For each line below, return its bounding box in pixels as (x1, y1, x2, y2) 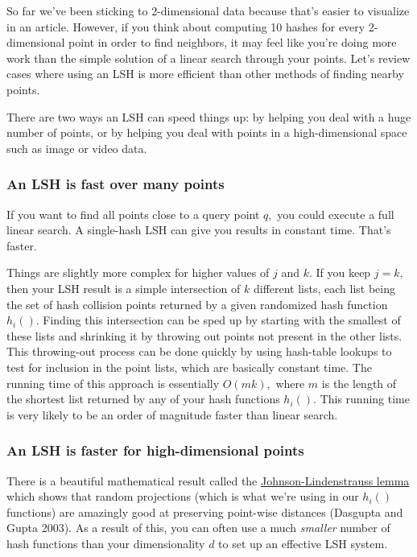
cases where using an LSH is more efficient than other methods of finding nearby (6, 65, 404, 82)
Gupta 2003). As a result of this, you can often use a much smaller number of (6, 519, 390, 536)
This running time (320, 390, 410, 407)
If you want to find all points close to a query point (6, 205, 260, 222)
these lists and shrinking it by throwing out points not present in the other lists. (6, 327, 403, 344)
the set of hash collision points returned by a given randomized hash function (6, 295, 388, 312)
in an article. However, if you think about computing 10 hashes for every (6, 18, 365, 35)
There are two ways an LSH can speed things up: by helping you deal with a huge (6, 108, 411, 125)
